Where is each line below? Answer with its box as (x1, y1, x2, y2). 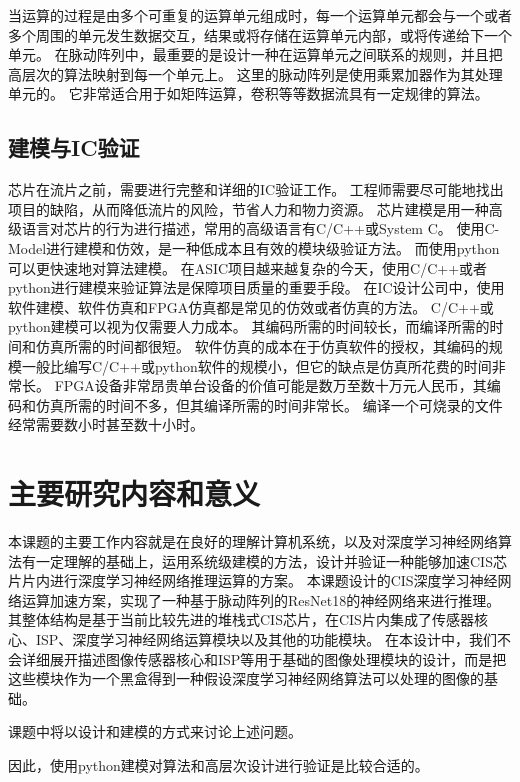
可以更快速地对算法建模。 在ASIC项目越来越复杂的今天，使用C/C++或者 (8, 257, 488, 278)
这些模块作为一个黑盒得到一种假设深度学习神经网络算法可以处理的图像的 (8, 668, 484, 689)
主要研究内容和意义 (8, 473, 261, 514)
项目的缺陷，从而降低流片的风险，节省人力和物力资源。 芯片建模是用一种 (8, 198, 489, 219)
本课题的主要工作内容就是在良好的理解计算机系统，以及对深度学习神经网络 (8, 531, 498, 552)
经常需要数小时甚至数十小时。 (8, 414, 204, 435)
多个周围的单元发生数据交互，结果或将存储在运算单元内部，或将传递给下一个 (8, 24, 512, 45)
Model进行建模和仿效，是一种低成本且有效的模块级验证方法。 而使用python (8, 237, 500, 258)
